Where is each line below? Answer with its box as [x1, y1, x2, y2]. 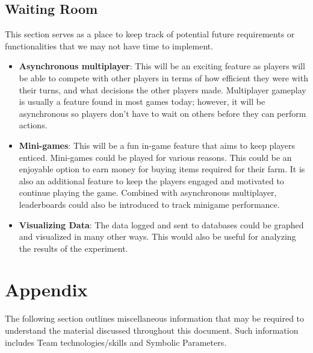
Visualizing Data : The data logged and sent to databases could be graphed [19, 218, 304, 231]
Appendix [5, 277, 88, 302]
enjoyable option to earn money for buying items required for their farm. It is [19, 163, 305, 175]
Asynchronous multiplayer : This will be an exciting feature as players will [19, 60, 305, 72]
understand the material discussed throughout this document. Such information [5, 324, 299, 337]
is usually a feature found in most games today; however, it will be [19, 95, 265, 108]
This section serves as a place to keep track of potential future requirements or [5, 28, 295, 40]
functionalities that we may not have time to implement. [5, 39, 214, 52]
